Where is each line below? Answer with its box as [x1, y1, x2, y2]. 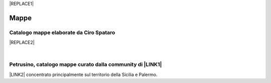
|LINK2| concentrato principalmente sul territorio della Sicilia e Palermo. [9, 71, 158, 77]
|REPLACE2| [9, 39, 35, 45]
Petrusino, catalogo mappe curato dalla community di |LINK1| [9, 61, 162, 68]
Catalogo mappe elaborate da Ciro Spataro [9, 29, 115, 36]
